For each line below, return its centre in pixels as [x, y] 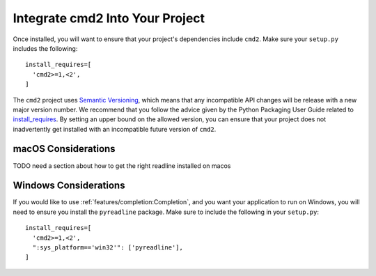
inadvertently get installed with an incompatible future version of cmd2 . [115, 129]
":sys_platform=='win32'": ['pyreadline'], [108, 248]
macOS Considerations [64, 149]
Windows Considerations [69, 186]
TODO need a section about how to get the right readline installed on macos [122, 166]
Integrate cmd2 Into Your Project [109, 18]
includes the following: [45, 48]
